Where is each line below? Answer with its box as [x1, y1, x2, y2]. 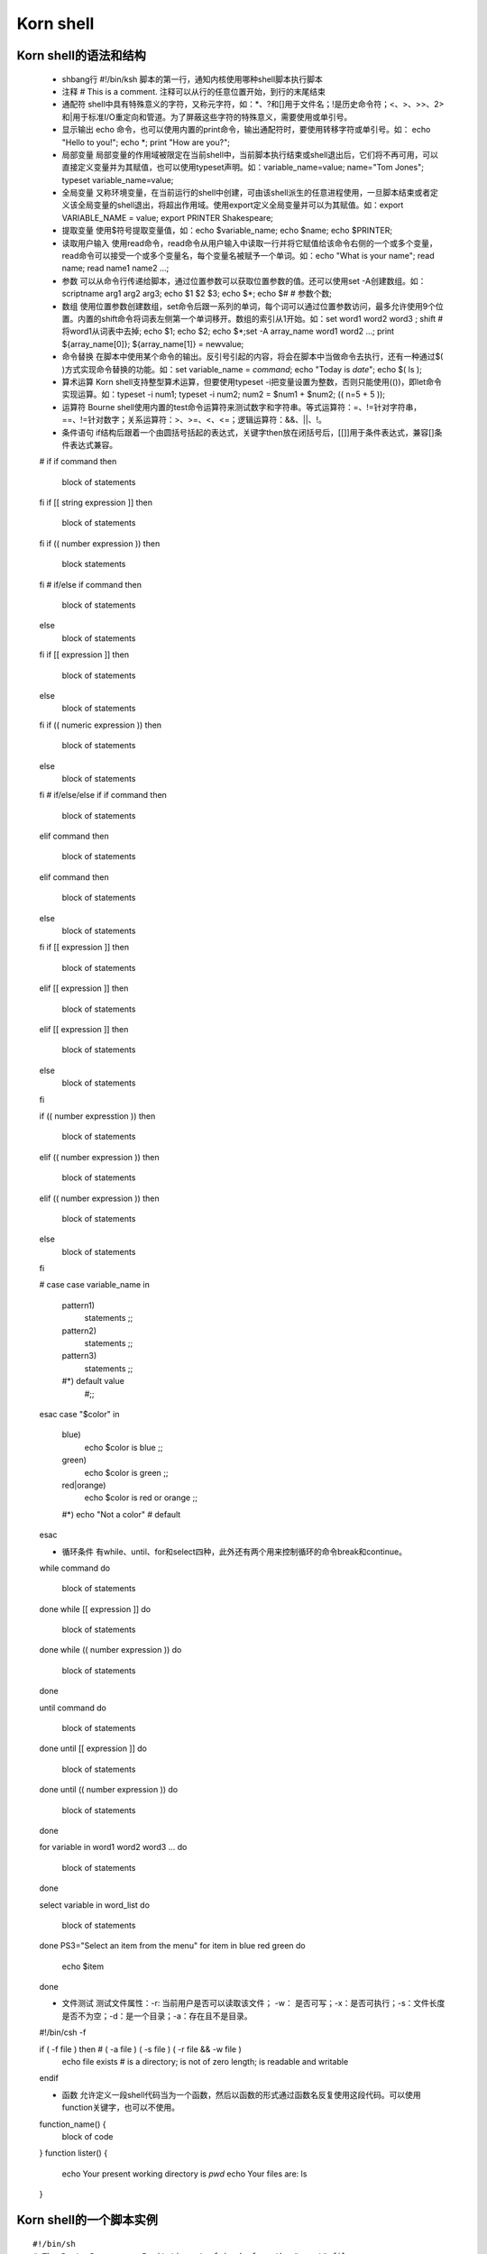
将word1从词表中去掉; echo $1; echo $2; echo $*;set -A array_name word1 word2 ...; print [61, 325, 395, 337]
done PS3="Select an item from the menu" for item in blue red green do [39, 1940, 306, 1951]
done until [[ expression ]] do [39, 1743, 148, 1754]
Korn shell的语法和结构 [16, 48, 146, 63]
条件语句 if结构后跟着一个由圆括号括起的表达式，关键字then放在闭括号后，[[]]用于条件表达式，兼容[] [61, 426, 435, 437]
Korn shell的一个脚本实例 [16, 2212, 158, 2227]
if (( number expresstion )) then [39, 1110, 156, 1122]
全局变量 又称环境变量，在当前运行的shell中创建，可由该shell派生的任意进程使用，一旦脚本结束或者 [61, 188, 431, 198]
